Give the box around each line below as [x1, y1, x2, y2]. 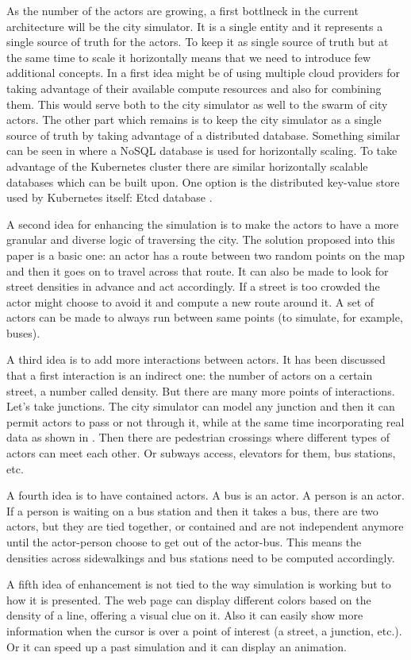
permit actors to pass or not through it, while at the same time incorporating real [6, 413, 405, 430]
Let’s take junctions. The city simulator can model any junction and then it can [6, 398, 395, 415]
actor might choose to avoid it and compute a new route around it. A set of [6, 293, 375, 310]
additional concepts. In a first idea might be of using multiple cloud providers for [6, 64, 400, 81]
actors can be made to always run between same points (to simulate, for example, [6, 309, 403, 326]
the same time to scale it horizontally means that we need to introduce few [6, 48, 371, 65]
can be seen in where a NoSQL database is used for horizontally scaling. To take [6, 142, 398, 159]
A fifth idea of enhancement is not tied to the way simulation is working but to [6, 576, 391, 592]
